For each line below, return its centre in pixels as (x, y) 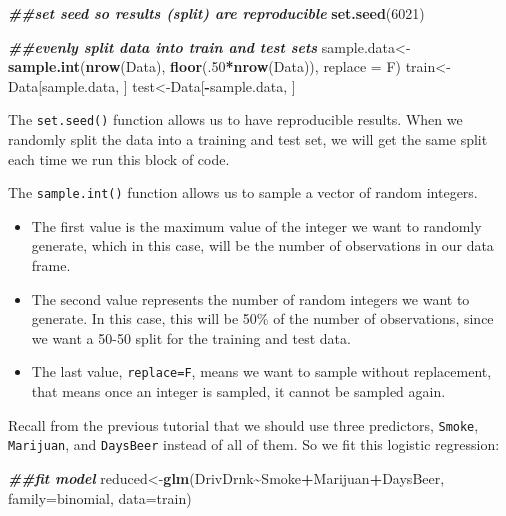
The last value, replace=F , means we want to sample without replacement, (261, 371)
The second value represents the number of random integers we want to (250, 298)
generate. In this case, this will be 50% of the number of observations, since (262, 318)
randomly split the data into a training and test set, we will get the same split (248, 139)
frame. (51, 265)
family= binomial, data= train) (100, 497)
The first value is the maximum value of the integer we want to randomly (256, 225)
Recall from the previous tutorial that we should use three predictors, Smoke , (243, 424)
